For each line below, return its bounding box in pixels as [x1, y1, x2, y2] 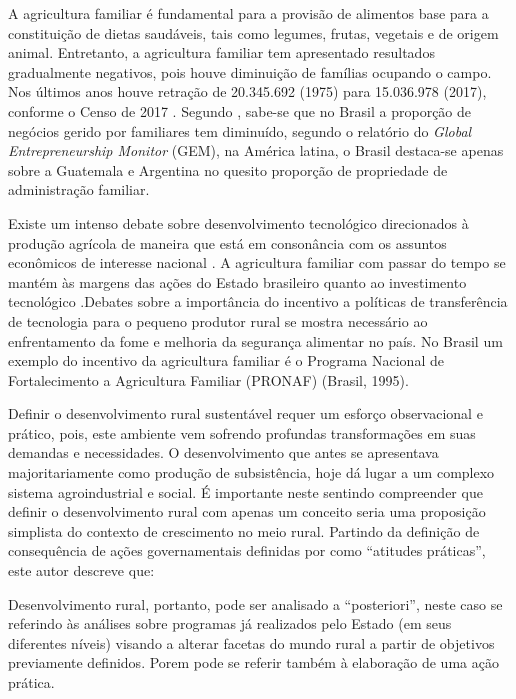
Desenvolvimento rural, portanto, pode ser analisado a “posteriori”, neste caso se [8, 593, 503, 614]
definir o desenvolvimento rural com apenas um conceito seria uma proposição [8, 501, 486, 522]
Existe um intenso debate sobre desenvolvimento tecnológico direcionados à [8, 212, 469, 233]
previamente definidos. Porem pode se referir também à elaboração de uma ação [8, 652, 499, 673]
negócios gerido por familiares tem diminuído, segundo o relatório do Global [8, 120, 472, 141]
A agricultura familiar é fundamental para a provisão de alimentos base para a [8, 3, 489, 23]
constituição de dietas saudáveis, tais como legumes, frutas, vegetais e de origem [8, 22, 499, 43]
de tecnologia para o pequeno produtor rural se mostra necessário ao [8, 310, 428, 331]
